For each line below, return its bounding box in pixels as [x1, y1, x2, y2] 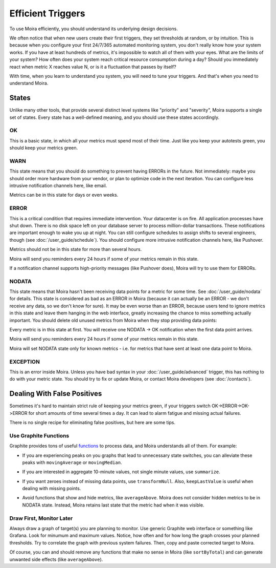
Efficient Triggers [9, 8, 85, 19]
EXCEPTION [9, 358, 40, 365]
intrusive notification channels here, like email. [9, 182, 107, 189]
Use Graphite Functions [9, 432, 70, 439]
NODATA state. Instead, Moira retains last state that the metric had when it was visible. [22, 502, 204, 508]
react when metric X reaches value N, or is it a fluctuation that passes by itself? [9, 64, 176, 70]
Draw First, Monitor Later [9, 515, 73, 522]
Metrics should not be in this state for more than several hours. [9, 246, 142, 253]
